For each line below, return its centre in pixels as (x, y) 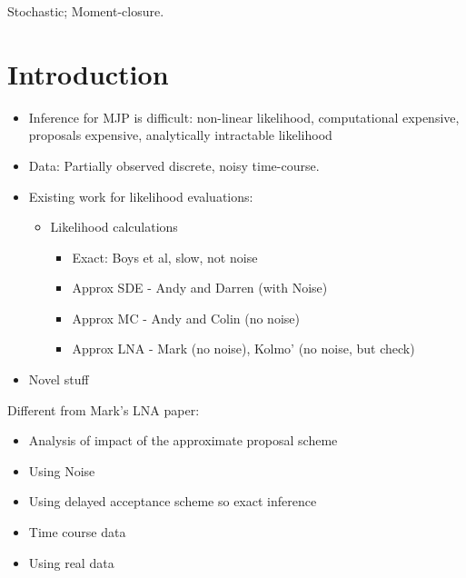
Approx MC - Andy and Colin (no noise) (186, 318)
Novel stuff (59, 379)
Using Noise (62, 470)
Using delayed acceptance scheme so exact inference (173, 501)
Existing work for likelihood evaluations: (141, 196)
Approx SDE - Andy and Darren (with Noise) (200, 288)
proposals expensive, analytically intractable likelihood (180, 135)
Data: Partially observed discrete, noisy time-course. (174, 165)
